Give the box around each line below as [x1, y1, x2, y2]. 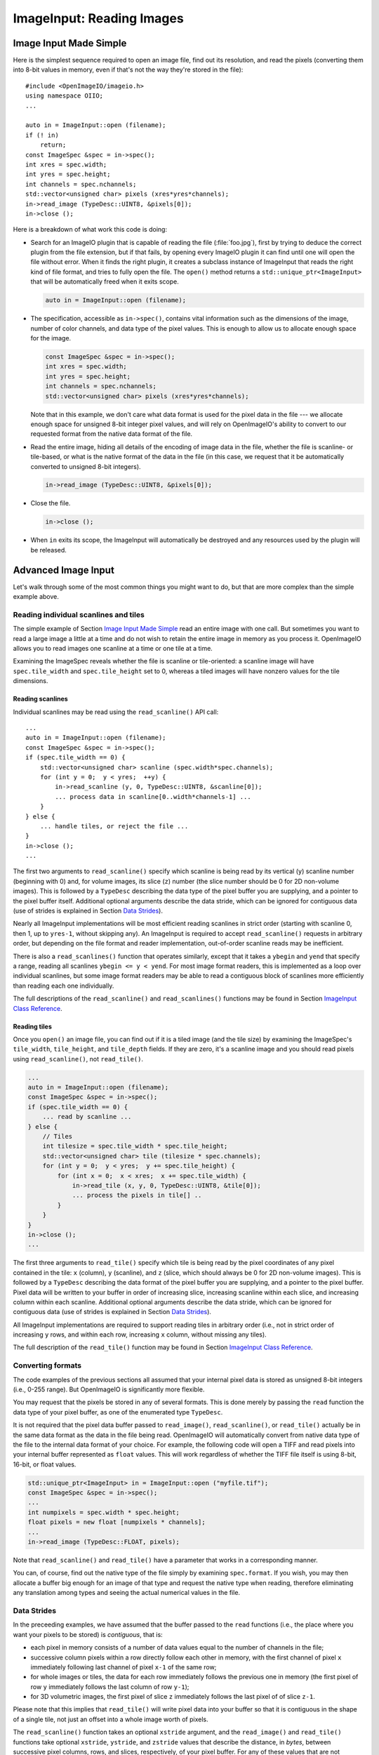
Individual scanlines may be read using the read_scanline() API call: [13, 708, 219, 716]
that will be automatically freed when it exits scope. [30, 277, 179, 286]
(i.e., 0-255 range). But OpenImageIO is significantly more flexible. [13, 1385, 205, 1393]
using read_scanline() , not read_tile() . [13, 1054, 144, 1063]
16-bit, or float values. [13, 1460, 77, 1469]
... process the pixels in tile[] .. [72, 1191, 202, 1200]
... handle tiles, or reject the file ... [39, 822, 189, 830]
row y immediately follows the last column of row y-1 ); [30, 1682, 189, 1691]
